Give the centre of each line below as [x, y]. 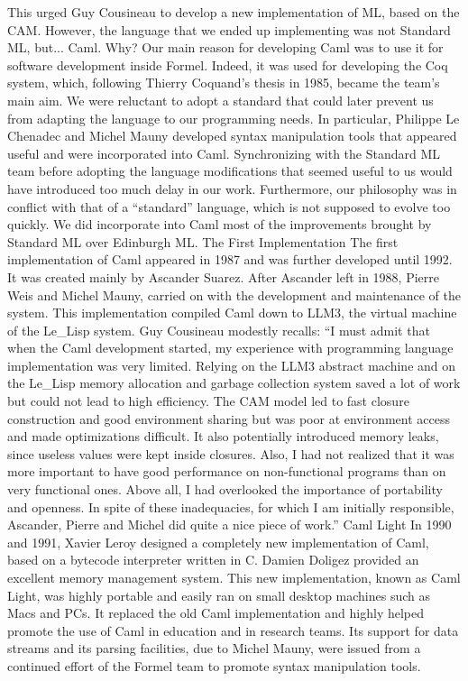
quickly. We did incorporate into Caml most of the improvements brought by [220, 224]
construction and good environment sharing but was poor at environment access [229, 418]
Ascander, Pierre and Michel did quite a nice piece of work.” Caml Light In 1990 [229, 525]
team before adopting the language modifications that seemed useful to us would [230, 171]
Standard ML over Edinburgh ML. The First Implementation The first [203, 241]
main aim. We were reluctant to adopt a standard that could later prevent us [220, 100]
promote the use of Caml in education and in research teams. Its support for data [233, 630]
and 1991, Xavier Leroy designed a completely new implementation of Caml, [218, 542]
